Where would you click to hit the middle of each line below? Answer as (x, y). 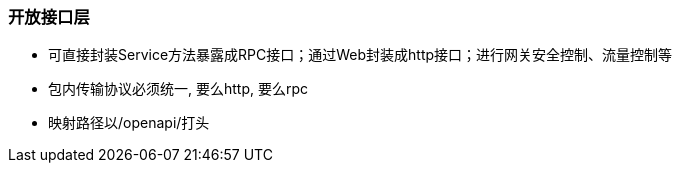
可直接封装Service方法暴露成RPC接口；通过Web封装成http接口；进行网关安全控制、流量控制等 (360, 55)
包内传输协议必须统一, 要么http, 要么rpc (178, 89)
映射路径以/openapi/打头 (129, 123)
